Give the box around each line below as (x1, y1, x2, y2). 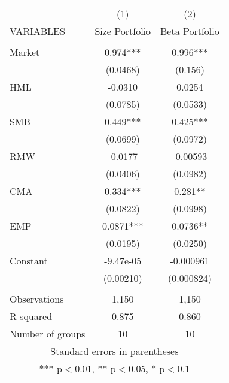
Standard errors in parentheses (50, 344, 179, 358)
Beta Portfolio (160, 24, 219, 38)
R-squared (10, 309, 53, 323)
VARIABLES (10, 24, 65, 38)
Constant (10, 254, 48, 267)
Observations (10, 292, 64, 306)
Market (10, 45, 40, 59)
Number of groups (10, 327, 86, 340)
